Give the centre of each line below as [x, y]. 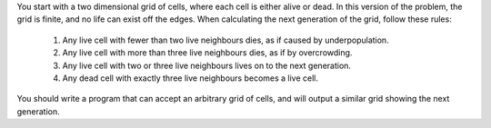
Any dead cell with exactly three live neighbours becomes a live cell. [190, 78]
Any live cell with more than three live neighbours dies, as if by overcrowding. [207, 53]
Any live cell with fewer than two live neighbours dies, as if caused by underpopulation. [226, 40]
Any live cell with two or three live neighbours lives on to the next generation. [207, 65]
